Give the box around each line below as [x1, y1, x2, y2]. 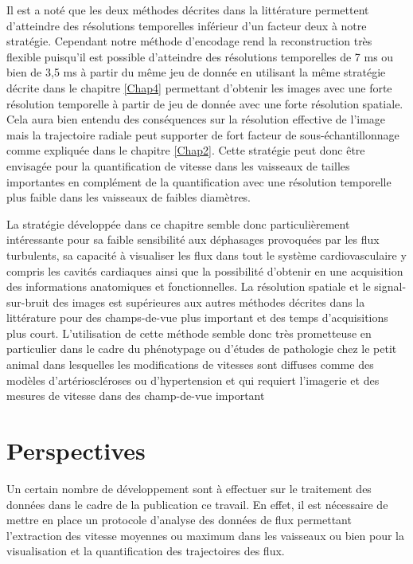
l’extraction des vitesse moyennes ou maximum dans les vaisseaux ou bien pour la [6, 527, 404, 543]
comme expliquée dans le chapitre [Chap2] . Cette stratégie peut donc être [6, 142, 365, 159]
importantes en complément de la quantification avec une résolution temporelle [6, 173, 392, 190]
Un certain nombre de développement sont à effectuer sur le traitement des [6, 480, 372, 496]
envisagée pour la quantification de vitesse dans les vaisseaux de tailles [6, 157, 350, 174]
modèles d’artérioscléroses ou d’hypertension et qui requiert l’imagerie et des [6, 371, 380, 388]
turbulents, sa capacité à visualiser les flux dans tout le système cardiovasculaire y [6, 246, 407, 263]
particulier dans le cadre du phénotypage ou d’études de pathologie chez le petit [6, 340, 397, 357]
